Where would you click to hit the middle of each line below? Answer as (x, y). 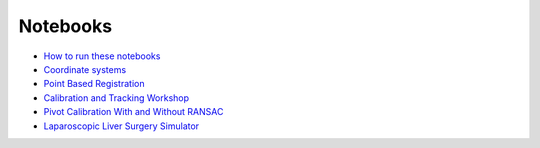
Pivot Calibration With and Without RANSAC (133, 112)
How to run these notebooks (102, 56)
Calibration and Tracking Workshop (116, 97)
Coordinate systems (85, 69)
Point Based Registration (94, 84)
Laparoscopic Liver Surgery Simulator (121, 126)
